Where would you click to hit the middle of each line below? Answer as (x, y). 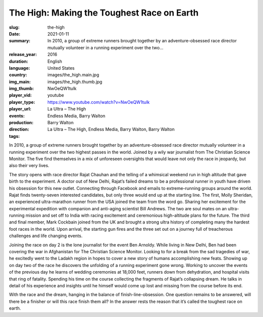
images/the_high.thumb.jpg (75, 82)
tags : (14, 136)
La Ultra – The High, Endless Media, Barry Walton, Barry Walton (111, 130)
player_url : (20, 109)
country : (18, 75)
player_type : (22, 102)
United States (61, 68)
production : (21, 123)
